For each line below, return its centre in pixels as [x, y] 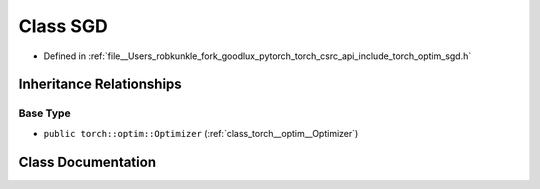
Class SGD [63, 26]
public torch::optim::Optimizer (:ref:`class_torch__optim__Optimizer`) [201, 133]
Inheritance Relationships [100, 84]
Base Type [44, 113]
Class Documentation [87, 161]
